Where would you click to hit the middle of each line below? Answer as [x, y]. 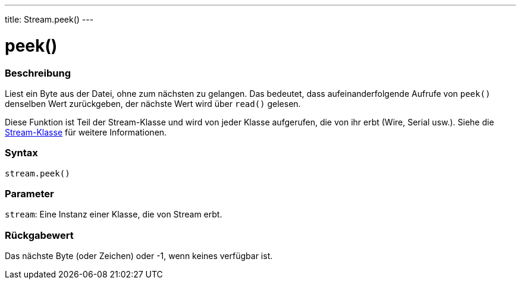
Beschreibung [38, 73]
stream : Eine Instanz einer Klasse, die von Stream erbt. [114, 214]
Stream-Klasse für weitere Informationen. [86, 132]
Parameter [29, 194]
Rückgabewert [39, 235]
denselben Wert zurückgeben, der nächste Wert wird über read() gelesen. [153, 103]
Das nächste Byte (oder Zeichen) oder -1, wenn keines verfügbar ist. [139, 256]
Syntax [21, 153]
